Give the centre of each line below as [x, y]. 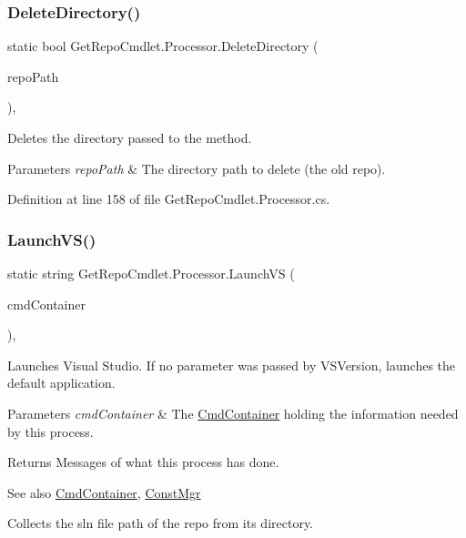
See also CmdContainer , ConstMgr [104, 492]
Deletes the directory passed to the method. [130, 137]
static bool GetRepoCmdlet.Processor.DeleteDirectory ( [163, 46]
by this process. [51, 431]
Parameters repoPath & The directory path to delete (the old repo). [197, 168]
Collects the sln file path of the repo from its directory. [160, 523]
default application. [61, 383]
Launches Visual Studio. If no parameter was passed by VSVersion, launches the [232, 365]
